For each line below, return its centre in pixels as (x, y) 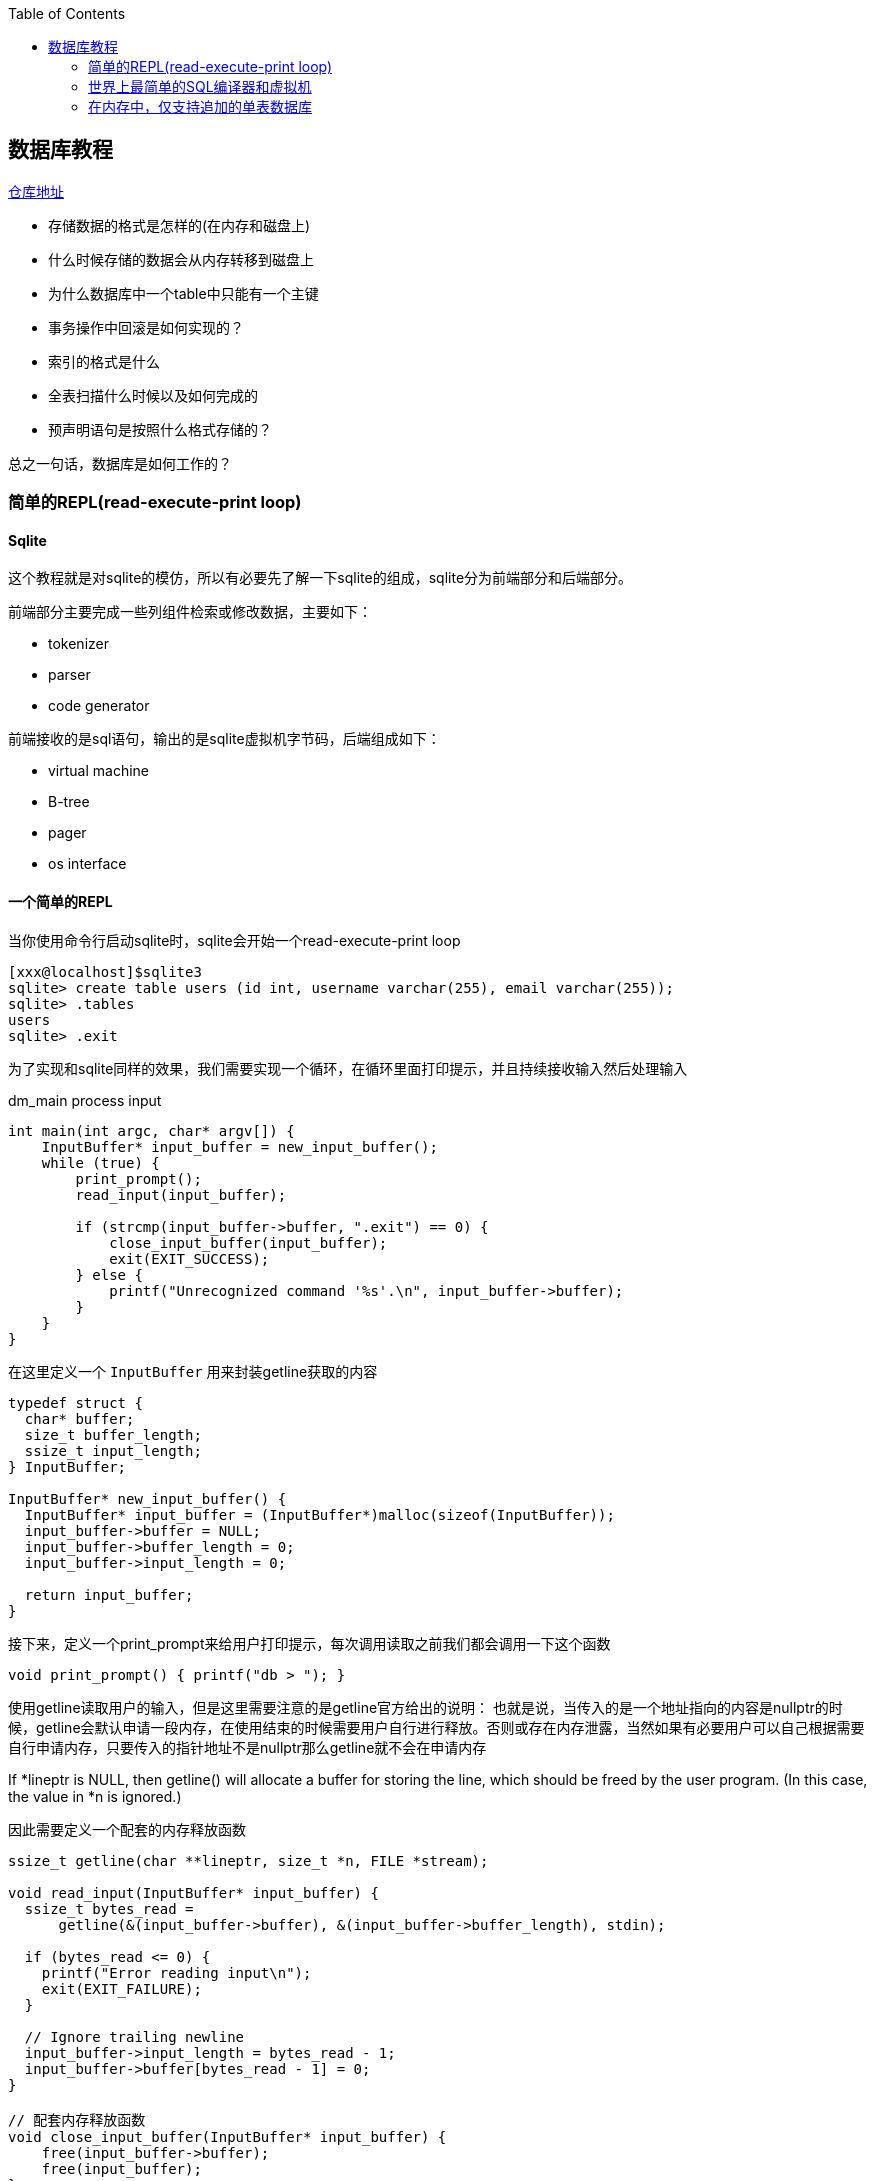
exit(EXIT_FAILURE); (121, 1988)
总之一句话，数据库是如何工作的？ (120, 463)
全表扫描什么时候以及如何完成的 (153, 395)
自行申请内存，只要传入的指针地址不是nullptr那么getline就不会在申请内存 (247, 1747)
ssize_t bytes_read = (109, 1908)
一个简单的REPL (60, 902)
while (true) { (100, 1162)
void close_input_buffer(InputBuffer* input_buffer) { (227, 2136)
